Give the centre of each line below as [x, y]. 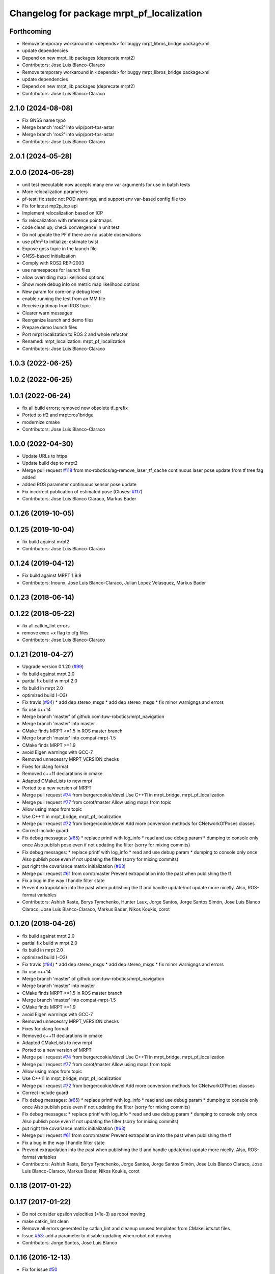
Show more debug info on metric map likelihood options [81, 284]
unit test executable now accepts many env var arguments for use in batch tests [106, 184]
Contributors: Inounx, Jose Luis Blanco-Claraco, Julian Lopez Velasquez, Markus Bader [114, 582]
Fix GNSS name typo [44, 120]
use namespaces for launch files [56, 270]
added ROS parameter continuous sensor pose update [79, 485]
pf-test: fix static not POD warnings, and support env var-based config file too [104, 199]
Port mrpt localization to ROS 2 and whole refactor [75, 334]
